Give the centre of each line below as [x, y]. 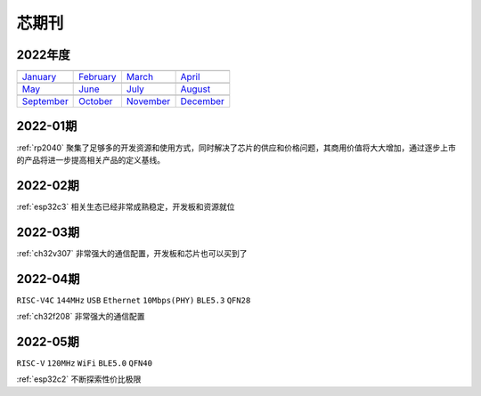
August [196, 89]
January [39, 77]
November [148, 101]
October [96, 101]
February [98, 77]
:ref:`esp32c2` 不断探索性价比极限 [79, 379]
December [202, 101]
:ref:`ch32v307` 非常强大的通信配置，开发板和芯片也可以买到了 [132, 253]
